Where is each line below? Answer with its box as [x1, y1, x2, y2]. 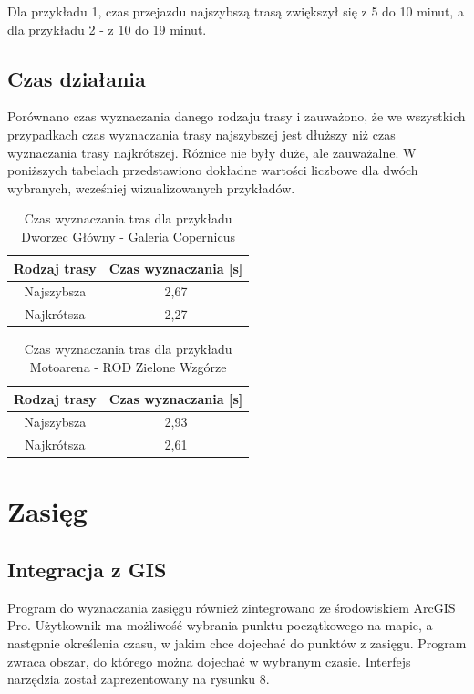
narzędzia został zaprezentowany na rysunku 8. [7, 669, 270, 689]
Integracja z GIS [7, 555, 167, 584]
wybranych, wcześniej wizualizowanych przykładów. [7, 178, 295, 197]
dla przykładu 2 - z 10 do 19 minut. [7, 19, 207, 38]
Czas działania [7, 64, 146, 92]
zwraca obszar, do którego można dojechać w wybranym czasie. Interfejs [7, 651, 411, 670]
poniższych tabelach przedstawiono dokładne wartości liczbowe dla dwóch [7, 161, 418, 180]
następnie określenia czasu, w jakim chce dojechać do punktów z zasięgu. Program [7, 634, 467, 653]
